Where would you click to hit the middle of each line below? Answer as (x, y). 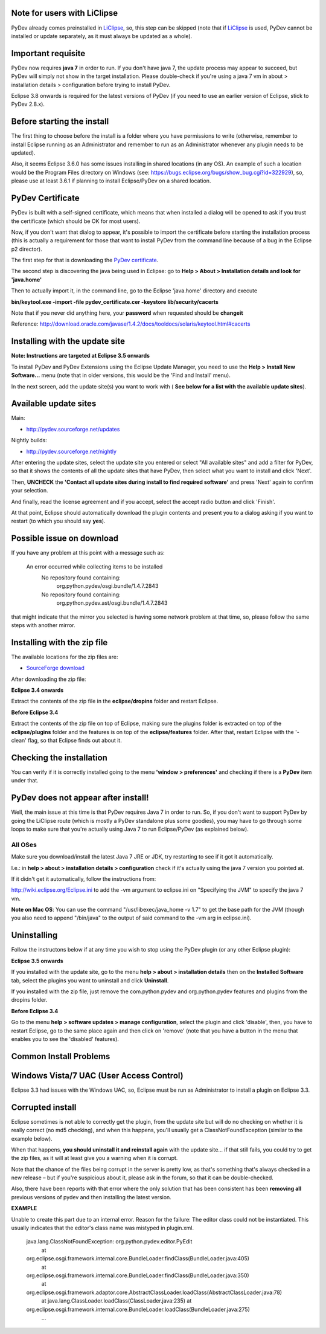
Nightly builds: (29, 440)
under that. (25, 781)
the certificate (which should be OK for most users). (76, 221)
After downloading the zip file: (49, 679)
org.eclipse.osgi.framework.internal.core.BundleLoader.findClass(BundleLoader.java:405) (138, 1258)
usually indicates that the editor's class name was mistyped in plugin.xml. (103, 1228)
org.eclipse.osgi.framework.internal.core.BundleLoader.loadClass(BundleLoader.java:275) (138, 1309)
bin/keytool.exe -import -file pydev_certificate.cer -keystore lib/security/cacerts (115, 301)
